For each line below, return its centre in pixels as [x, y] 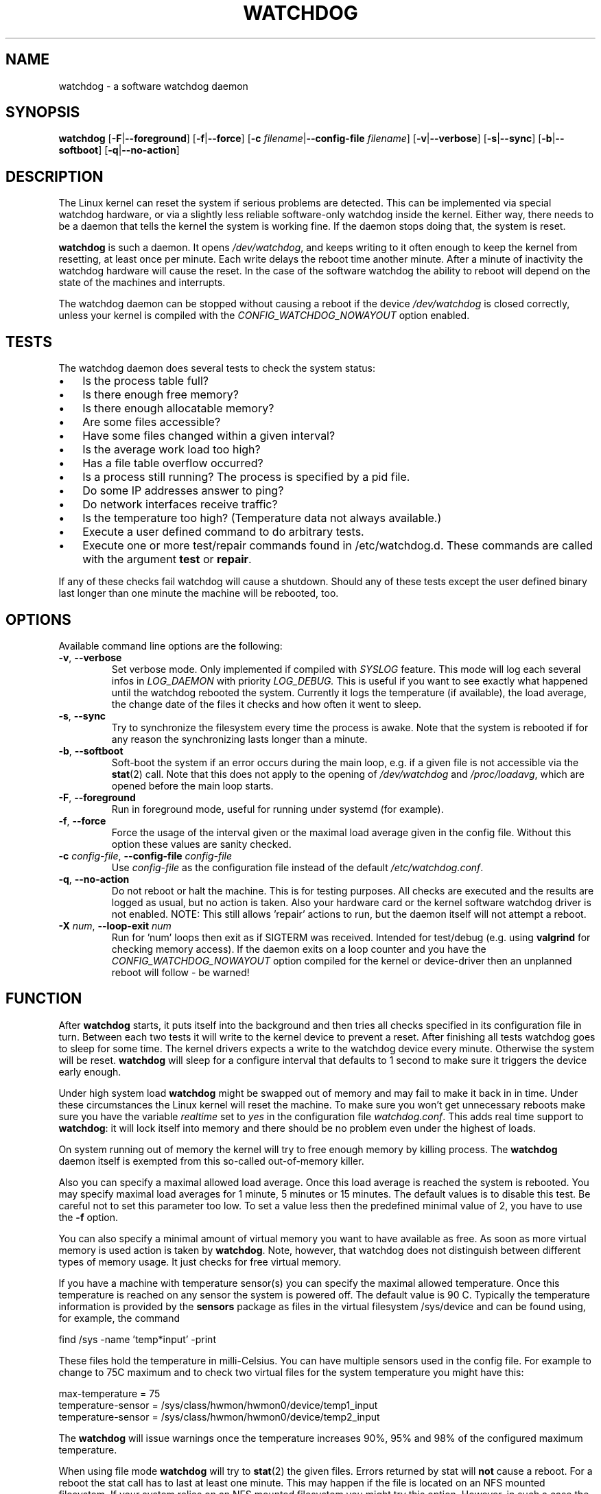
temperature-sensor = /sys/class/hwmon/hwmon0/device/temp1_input [218, 1405]
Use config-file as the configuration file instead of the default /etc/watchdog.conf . [297, 867]
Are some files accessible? [152, 422]
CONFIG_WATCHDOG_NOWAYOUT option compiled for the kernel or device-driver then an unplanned [342, 960]
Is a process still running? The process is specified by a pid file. [246, 477]
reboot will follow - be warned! [180, 972]
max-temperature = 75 [109, 1393]
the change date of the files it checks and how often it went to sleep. [267, 704]
